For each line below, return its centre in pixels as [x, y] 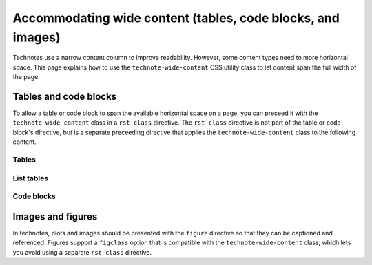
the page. [27, 77]
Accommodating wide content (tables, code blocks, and [176, 18]
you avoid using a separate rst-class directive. [82, 252]
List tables [30, 178]
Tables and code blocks [65, 96]
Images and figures [55, 216]
